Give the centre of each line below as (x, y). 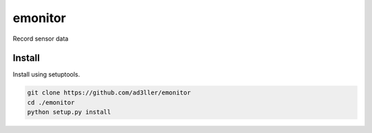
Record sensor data (41, 39)
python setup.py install (69, 112)
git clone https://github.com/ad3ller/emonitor (109, 93)
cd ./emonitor (51, 102)
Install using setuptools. (46, 74)
